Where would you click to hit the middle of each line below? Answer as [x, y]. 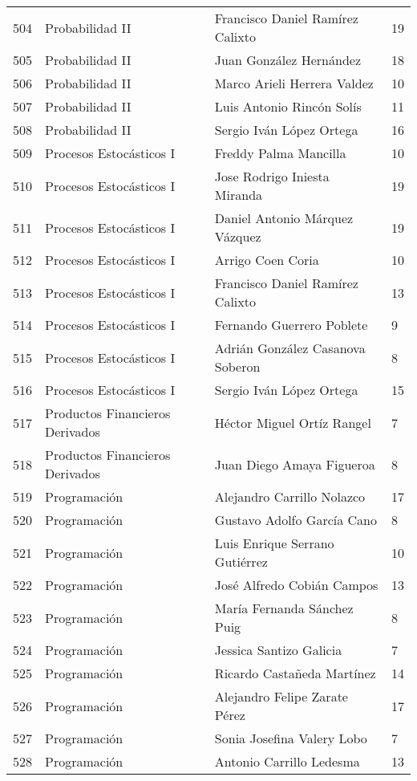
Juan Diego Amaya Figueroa [295, 464]
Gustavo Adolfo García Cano [296, 520]
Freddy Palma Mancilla [280, 153]
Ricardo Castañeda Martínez [295, 673]
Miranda [239, 195]
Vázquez [238, 236]
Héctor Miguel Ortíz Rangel [293, 422]
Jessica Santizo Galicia [278, 650]
